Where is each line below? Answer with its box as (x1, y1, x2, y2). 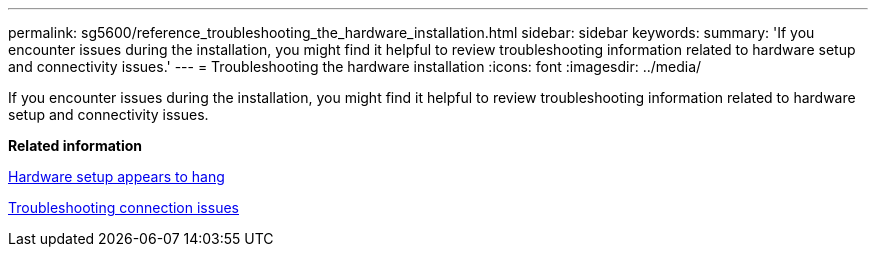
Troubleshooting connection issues (8, 199, 239, 216)
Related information (8, 137, 143, 154)
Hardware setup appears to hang (8, 168, 225, 185)
